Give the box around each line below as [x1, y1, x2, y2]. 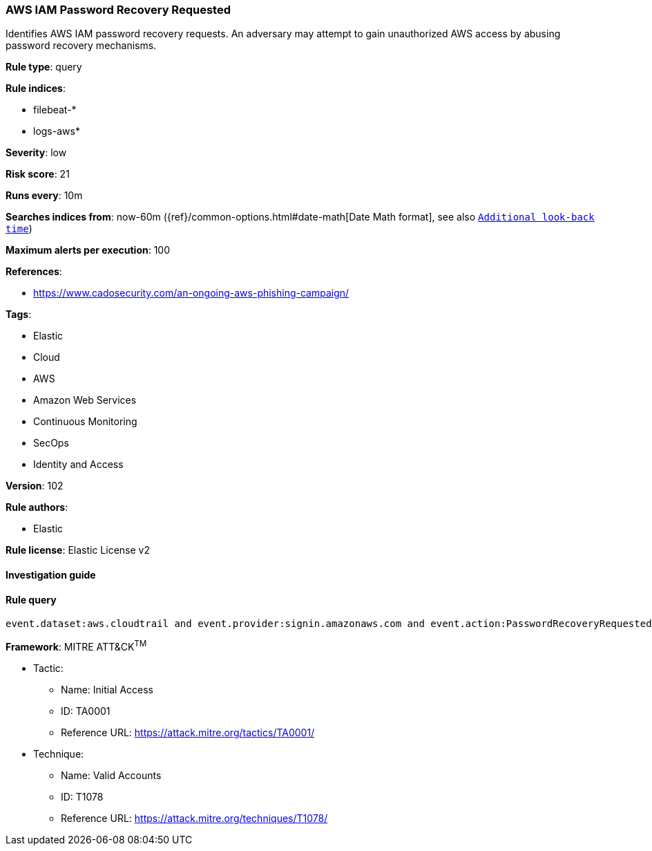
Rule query [6, 593, 57, 606]
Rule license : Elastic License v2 [6, 544, 150, 557]
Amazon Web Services [33, 394, 137, 406]
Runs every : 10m [6, 189, 83, 202]
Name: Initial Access [61, 683, 153, 695]
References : [6, 265, 62, 278]
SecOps [33, 437, 69, 449]
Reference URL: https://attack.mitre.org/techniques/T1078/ [61, 812, 328, 824]
